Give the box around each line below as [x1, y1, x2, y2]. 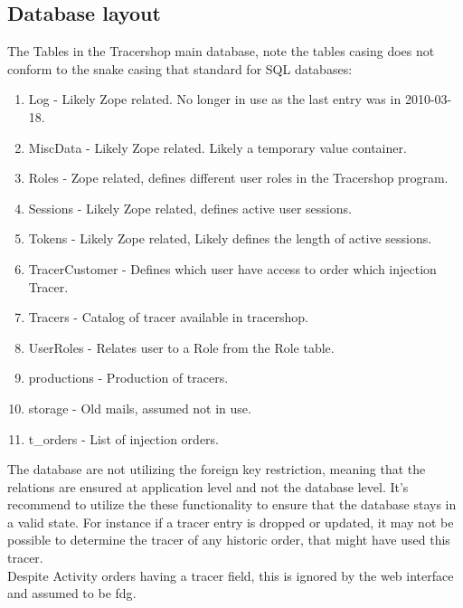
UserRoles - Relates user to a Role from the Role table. [28, 337, 335, 356]
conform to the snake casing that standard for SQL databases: [7, 59, 353, 78]
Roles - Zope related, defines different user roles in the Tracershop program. [28, 168, 449, 187]
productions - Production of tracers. [28, 368, 229, 387]
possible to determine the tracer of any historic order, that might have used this [7, 530, 450, 549]
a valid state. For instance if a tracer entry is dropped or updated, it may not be [7, 512, 454, 531]
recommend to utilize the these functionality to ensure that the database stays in [7, 495, 457, 514]
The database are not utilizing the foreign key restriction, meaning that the [7, 460, 426, 479]
